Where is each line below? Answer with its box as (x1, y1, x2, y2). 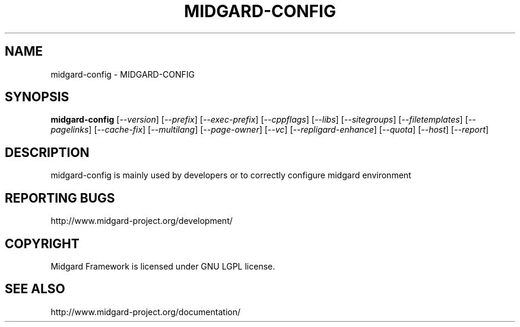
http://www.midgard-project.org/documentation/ (50, 306, 240, 317)
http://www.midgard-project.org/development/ (50, 216, 233, 226)
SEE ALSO (5, 281, 65, 297)
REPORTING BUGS (5, 190, 115, 206)
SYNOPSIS (5, 89, 69, 105)
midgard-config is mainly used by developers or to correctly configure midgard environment (50, 170, 411, 181)
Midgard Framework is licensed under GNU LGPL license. (50, 261, 275, 271)
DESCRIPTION (5, 145, 90, 160)
